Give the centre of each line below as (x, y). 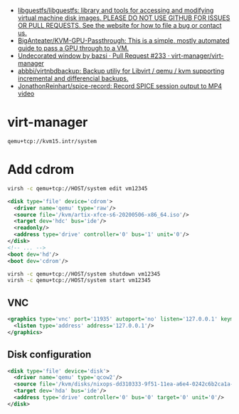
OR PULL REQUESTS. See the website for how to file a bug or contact (119, 25)
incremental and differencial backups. (73, 78)
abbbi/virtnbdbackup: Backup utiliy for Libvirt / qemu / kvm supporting (121, 71)
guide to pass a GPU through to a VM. (73, 48)
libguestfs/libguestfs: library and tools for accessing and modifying (116, 10)
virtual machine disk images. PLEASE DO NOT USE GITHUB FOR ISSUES (124, 18)
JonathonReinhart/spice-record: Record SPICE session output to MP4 (120, 86)
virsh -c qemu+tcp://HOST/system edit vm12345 (78, 188)
